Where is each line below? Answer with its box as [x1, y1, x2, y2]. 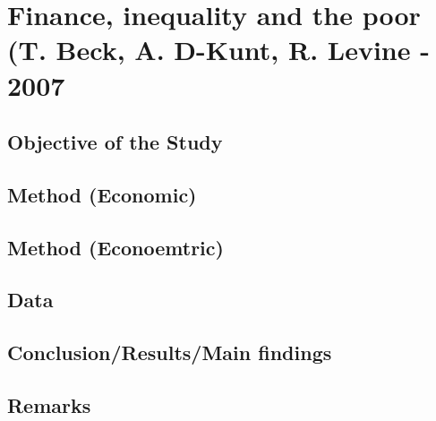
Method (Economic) [7, 180, 197, 208]
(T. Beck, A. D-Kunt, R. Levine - [7, 31, 430, 68]
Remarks [7, 391, 91, 419]
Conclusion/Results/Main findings [7, 339, 332, 366]
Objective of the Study [7, 128, 223, 156]
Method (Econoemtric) [7, 233, 224, 261]
